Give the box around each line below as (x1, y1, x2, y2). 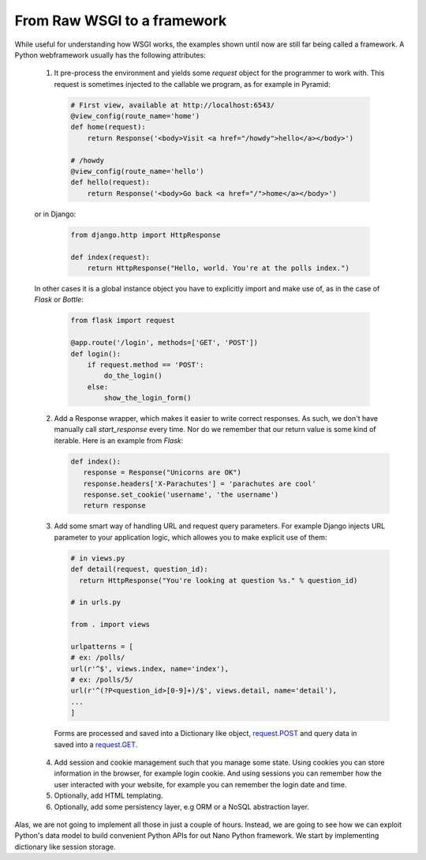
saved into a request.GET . (54, 739, 138, 749)
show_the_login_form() (103, 393, 192, 403)
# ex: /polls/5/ (70, 675, 134, 685)
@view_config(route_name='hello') (70, 167, 204, 176)
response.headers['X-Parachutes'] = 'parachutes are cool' (83, 479, 316, 488)
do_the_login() (103, 371, 163, 381)
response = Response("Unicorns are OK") (83, 468, 242, 477)
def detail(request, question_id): (70, 565, 208, 574)
